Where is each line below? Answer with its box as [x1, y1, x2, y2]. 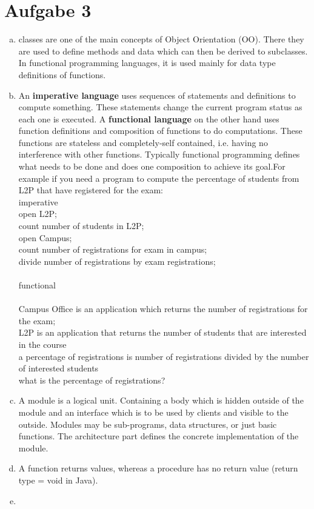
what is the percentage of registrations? [18, 373, 165, 386]
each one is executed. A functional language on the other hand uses [18, 112, 279, 125]
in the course [18, 338, 67, 350]
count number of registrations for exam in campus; [18, 243, 207, 256]
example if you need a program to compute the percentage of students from [18, 171, 299, 184]
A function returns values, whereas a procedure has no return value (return [18, 462, 298, 474]
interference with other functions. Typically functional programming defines [18, 148, 300, 161]
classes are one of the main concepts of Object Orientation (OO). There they [18, 33, 304, 45]
